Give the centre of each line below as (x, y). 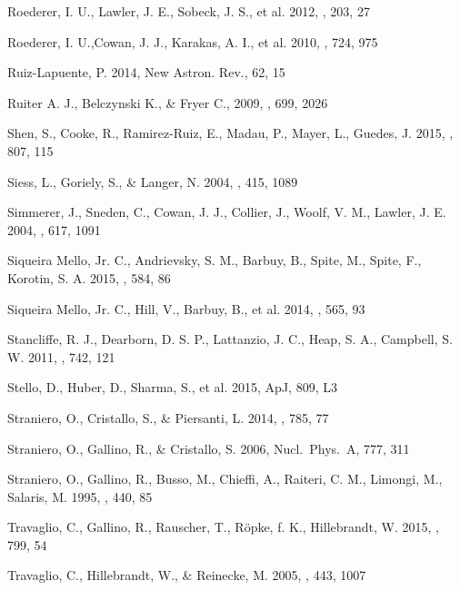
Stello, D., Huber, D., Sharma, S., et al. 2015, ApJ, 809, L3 (172, 387)
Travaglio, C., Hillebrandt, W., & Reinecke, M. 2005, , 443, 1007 (187, 575)
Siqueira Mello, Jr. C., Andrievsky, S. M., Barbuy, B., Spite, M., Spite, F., (215, 260)
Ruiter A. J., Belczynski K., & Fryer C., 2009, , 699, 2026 (168, 102)
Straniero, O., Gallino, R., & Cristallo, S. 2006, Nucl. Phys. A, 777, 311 (209, 448)
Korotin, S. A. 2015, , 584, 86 (89, 277)
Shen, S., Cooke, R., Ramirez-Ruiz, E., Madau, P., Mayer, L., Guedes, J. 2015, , (230, 133)
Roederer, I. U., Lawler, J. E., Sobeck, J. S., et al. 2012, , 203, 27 (189, 11)
